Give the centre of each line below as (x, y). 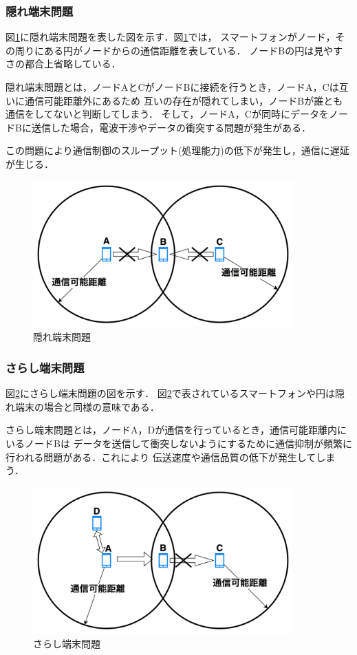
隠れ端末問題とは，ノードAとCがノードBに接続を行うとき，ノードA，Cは (172, 87)
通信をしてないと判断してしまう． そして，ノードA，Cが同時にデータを (167, 114)
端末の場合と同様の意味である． (87, 406)
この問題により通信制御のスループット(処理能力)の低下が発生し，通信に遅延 (177, 150)
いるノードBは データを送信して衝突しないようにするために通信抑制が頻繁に (179, 443)
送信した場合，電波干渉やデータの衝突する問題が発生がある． (171, 127)
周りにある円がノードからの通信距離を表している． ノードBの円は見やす (179, 50)
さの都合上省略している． (63, 64)
